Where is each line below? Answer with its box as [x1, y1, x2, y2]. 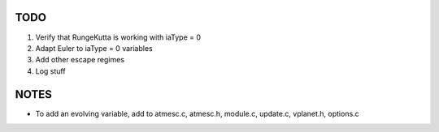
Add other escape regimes [35, 55, 125, 65]
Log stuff [35, 66, 66, 76]
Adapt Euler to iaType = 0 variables [35, 43, 154, 53]
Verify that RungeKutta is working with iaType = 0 [35, 32, 202, 42]
